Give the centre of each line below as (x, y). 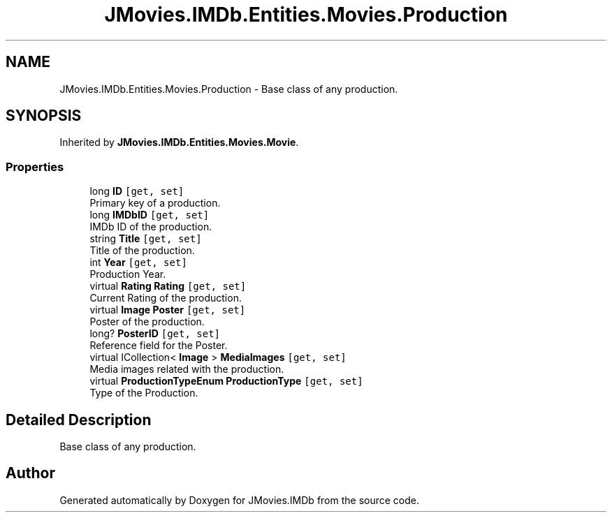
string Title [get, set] (146, 239)
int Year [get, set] (138, 262)
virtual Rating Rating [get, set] (168, 286)
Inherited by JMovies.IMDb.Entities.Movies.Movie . (179, 142)
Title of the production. (142, 251)
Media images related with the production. (187, 369)
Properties (35, 166)
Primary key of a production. (155, 203)
